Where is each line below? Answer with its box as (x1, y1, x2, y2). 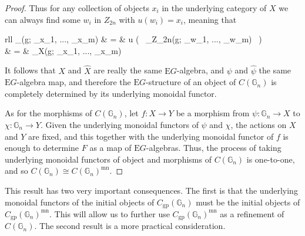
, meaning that (183, 13, 237, 25)
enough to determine (5, 141, 79, 154)
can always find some (5, 13, 81, 25)
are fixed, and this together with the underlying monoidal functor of (28, 130, 274, 142)
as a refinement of (220, 207, 284, 220)
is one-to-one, (246, 153, 295, 165)
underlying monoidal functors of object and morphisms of (5, 153, 212, 165)
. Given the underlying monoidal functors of (40, 118, 199, 130)
